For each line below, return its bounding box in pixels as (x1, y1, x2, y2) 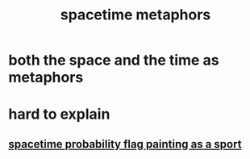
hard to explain (8, 105, 110, 123)
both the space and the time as (8, 51, 219, 69)
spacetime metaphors (60, 6, 211, 24)
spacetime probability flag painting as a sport (8, 137, 242, 151)
